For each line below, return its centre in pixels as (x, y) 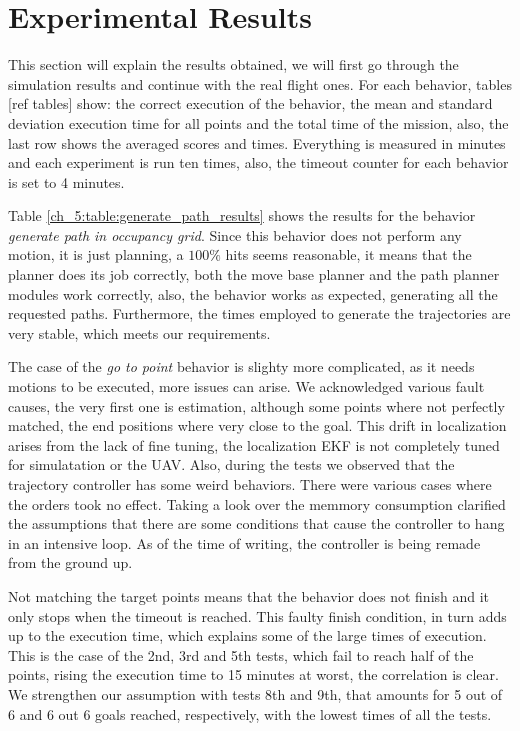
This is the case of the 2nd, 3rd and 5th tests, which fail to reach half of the (241, 654)
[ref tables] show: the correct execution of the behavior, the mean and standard (250, 103)
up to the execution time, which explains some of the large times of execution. (247, 635)
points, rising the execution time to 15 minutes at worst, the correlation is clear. (253, 674)
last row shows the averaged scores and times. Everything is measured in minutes (257, 142)
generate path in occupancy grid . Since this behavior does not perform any (235, 234)
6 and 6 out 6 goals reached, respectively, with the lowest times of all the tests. (250, 713)
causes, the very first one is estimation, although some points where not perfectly (256, 405)
